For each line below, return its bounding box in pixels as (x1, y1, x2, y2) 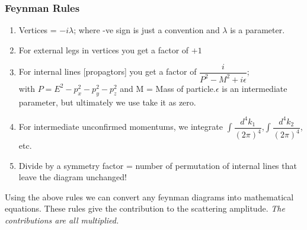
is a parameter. (230, 24, 285, 36)
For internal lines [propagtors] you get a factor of (18, 65, 197, 78)
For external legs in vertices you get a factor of (18, 43, 189, 56)
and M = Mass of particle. (120, 82, 216, 94)
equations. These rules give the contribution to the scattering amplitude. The (5, 202, 285, 215)
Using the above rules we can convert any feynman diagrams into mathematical (5, 190, 294, 203)
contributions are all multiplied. (5, 214, 119, 226)
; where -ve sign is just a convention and (73, 24, 220, 36)
